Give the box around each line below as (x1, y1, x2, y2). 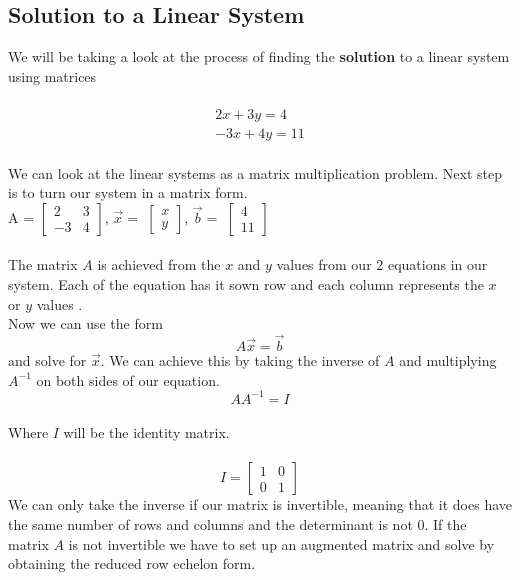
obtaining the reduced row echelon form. (8, 553, 256, 574)
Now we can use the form (8, 313, 163, 334)
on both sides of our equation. (36, 369, 220, 390)
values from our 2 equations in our (276, 254, 488, 275)
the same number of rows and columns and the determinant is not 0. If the (8, 514, 467, 535)
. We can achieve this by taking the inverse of (100, 350, 380, 371)
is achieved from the (97, 254, 221, 275)
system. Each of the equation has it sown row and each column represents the (8, 274, 484, 295)
